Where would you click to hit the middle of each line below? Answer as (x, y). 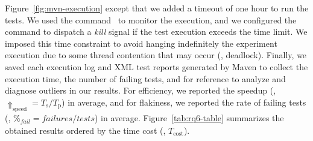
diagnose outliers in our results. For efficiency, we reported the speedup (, (141, 90)
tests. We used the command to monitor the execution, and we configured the (151, 19)
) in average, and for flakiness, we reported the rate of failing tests (184, 102)
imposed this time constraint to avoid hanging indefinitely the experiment (141, 43)
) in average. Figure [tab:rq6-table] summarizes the (189, 118)
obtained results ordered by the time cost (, (85, 130)
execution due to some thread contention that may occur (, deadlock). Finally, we (156, 55)
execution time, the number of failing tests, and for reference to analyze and (145, 78)
